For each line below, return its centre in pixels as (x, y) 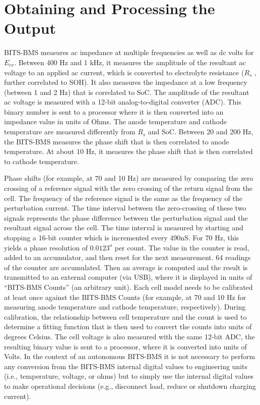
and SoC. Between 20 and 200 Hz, (201, 132)
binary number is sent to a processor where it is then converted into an (114, 111)
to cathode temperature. (42, 161)
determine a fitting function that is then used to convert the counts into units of (128, 326)
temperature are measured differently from (70, 132)
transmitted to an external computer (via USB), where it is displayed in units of (128, 277)
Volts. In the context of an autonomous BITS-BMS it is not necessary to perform (130, 356)
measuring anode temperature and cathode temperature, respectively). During (125, 307)
